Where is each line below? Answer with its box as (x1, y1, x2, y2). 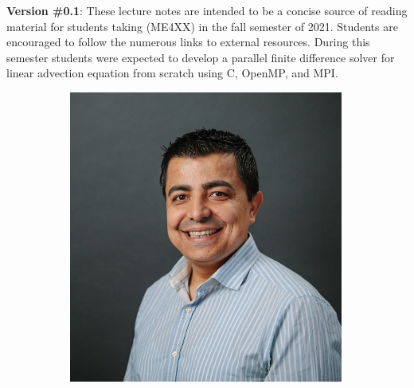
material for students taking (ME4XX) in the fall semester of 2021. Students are (6, 18, 398, 34)
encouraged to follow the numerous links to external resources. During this (6, 33, 370, 50)
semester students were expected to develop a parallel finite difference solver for (6, 49, 395, 65)
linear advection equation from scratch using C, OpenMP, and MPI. (6, 65, 338, 81)
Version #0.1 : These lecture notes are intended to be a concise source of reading (6, 2, 408, 18)
